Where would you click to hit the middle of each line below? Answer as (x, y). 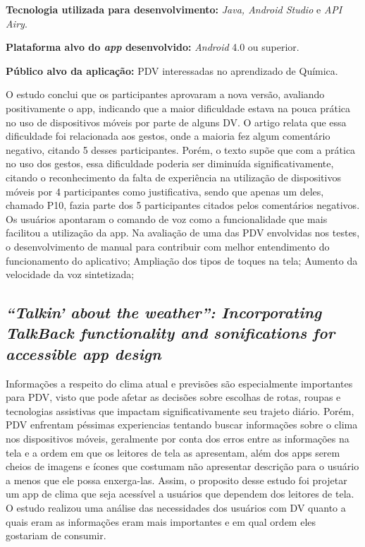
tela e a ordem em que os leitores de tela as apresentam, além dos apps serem (173, 452)
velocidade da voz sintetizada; (70, 274)
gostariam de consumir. (56, 535)
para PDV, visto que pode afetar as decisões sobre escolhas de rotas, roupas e (173, 397)
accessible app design (83, 353)
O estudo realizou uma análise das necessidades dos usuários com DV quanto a (176, 508)
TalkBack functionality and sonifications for (171, 333)
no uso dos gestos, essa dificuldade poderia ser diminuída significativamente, (170, 163)
